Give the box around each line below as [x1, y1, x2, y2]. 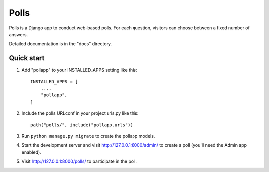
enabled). [21, 149, 42, 155]
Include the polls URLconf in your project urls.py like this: [21, 110, 139, 116]
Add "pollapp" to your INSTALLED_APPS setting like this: [21, 67, 137, 73]
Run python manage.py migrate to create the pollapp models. [21, 133, 155, 139]
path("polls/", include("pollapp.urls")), [30, 122, 136, 128]
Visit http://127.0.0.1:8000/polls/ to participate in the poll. [21, 158, 137, 164]
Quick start [9, 54, 45, 62]
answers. [9, 31, 28, 37]
